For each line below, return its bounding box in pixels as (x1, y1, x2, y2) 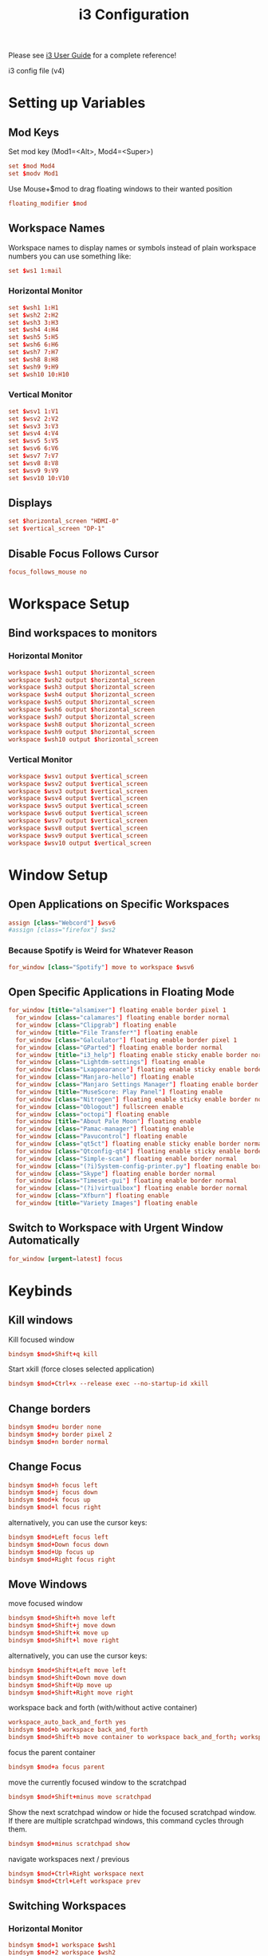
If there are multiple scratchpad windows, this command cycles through (8, 1816, 244, 1825)
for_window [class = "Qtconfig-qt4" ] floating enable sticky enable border (15, 1147, 266, 1155)
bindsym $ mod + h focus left (8, 1481, 98, 1489)
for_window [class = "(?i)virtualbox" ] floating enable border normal (15, 1185, 248, 1193)
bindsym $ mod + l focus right (8, 1504, 102, 1512)
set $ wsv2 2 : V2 (8, 415, 59, 423)
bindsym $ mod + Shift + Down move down (8, 1674, 127, 1682)
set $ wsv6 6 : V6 (8, 444, 59, 452)
